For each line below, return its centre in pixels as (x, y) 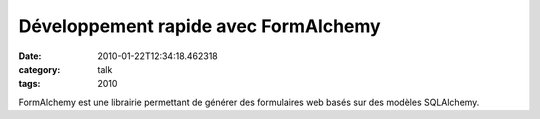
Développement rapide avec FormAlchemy (199, 26)
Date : (30, 56)
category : (39, 69)
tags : (29, 84)
